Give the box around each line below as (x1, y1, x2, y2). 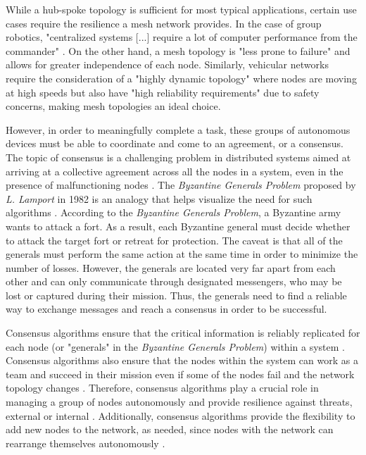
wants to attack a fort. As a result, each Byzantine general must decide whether (6, 218, 351, 233)
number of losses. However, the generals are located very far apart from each (6, 260, 336, 275)
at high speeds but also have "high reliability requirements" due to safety (6, 85, 320, 99)
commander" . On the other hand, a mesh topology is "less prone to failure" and (6, 43, 351, 58)
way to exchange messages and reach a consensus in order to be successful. (6, 301, 327, 316)
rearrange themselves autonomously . (6, 435, 165, 450)
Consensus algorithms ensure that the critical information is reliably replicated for (6, 325, 360, 340)
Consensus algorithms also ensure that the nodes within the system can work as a (6, 353, 358, 368)
